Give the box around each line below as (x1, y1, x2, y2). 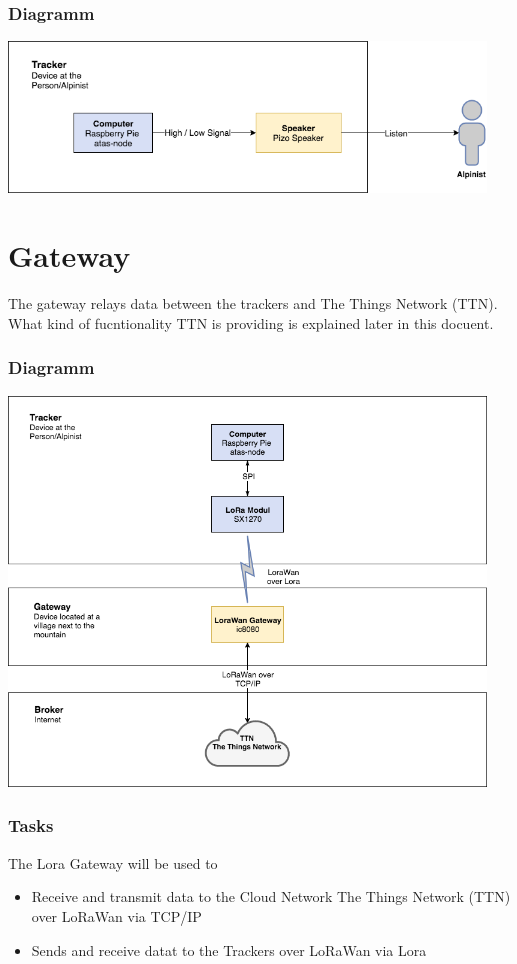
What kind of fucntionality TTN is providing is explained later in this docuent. (8, 312, 494, 333)
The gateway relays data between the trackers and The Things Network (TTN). (8, 293, 498, 314)
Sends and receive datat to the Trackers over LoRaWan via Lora (31, 939, 427, 960)
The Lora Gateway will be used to (8, 852, 218, 873)
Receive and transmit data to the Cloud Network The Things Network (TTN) (31, 886, 511, 907)
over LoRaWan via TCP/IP (31, 905, 202, 926)
